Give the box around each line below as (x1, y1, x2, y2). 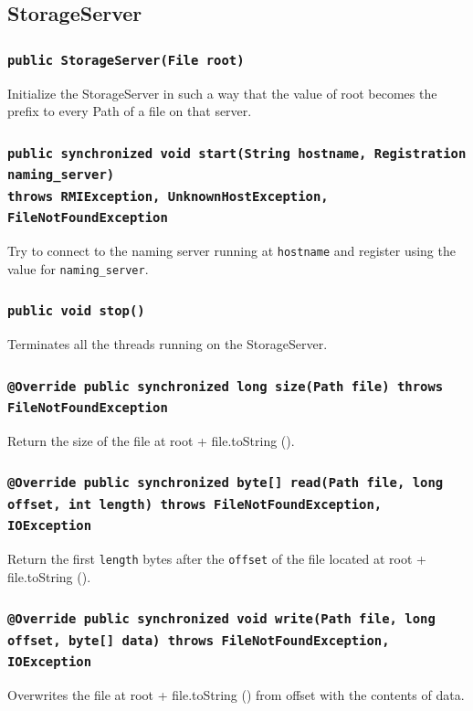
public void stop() (7, 303, 145, 319)
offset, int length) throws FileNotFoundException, (7, 496, 383, 512)
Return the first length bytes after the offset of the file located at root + (7, 549, 426, 568)
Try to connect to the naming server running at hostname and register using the (7, 240, 456, 260)
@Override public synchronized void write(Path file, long (7, 611, 436, 627)
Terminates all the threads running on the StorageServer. (7, 334, 328, 354)
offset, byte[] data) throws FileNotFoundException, (7, 632, 390, 648)
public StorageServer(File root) (7, 52, 245, 68)
